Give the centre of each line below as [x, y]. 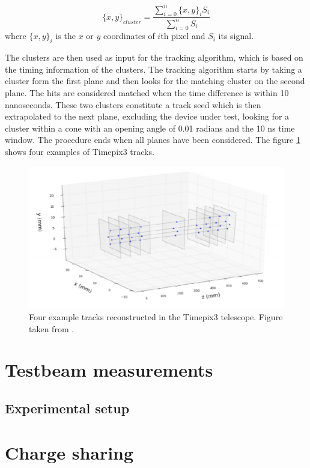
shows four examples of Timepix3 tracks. [80, 152]
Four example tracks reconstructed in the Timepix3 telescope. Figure [156, 317]
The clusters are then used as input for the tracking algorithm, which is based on [154, 57]
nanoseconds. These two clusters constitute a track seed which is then [133, 104]
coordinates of [129, 36]
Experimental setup [67, 408]
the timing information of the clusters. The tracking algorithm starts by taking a [153, 69]
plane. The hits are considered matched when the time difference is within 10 [147, 93]
